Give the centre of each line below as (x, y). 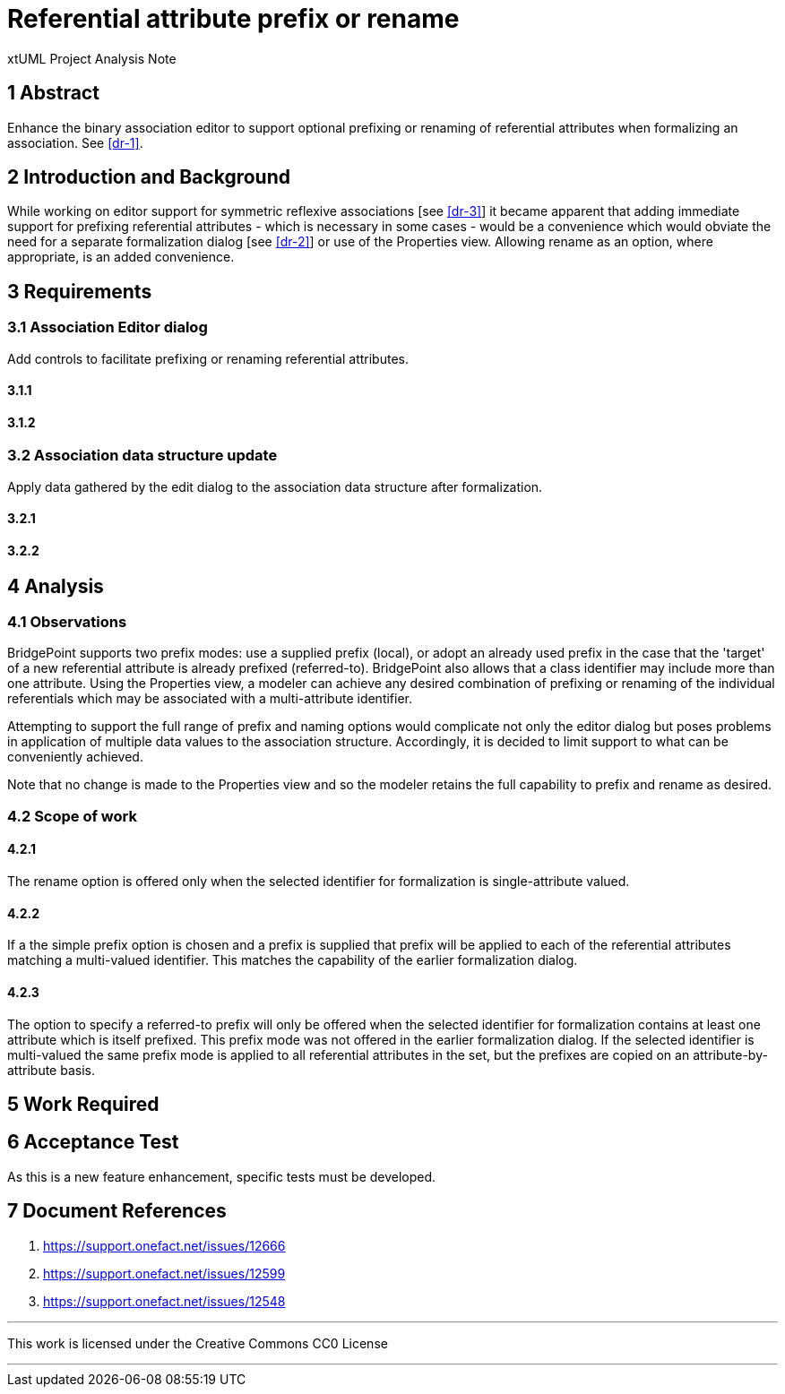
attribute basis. (51, 1070)
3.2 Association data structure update (142, 456)
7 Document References (117, 1211)
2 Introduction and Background (149, 177)
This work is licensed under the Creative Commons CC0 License (198, 1343)
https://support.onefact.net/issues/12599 (164, 1273)
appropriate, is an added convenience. (121, 257)
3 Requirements (80, 291)
